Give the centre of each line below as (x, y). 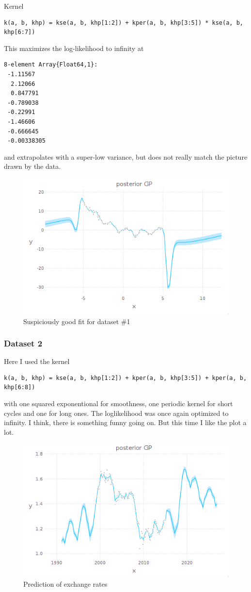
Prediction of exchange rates (65, 584)
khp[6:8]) (20, 387)
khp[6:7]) (20, 32)
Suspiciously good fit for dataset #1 (77, 321)
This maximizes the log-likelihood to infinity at (74, 48)
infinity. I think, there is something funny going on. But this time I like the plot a (125, 422)
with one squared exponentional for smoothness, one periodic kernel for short (118, 403)
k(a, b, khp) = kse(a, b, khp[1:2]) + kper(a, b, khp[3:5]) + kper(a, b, (125, 378)
